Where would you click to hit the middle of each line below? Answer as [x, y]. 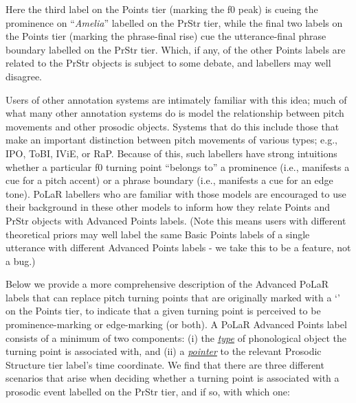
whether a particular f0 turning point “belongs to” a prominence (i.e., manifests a [178, 166]
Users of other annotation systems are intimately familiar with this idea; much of [176, 99]
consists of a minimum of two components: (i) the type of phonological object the [176, 337]
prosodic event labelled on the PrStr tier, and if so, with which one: [148, 392]
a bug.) [21, 261]
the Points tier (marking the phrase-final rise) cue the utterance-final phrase [166, 36]
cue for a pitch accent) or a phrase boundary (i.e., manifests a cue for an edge [169, 180]
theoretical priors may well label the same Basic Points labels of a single [158, 234]
